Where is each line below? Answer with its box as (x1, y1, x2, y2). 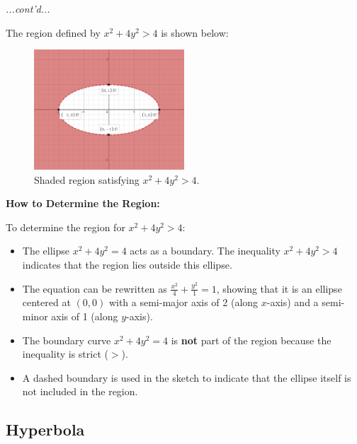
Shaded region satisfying (34, 172, 140, 187)
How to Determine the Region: (6, 196, 160, 211)
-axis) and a (266, 295, 319, 310)
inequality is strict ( (22, 346, 108, 361)
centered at (22, 295, 71, 310)
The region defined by (6, 25, 101, 40)
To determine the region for (6, 219, 125, 234)
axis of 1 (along (51, 309, 118, 324)
